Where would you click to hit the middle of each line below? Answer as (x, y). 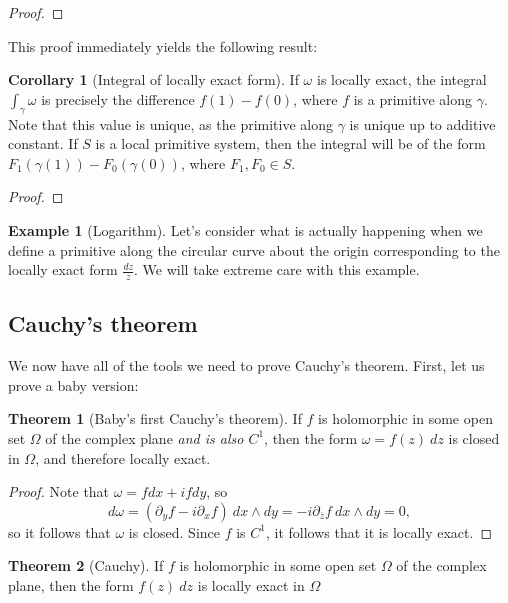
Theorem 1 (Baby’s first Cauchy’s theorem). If (155, 418)
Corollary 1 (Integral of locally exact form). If (153, 79)
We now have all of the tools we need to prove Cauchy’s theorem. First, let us (246, 365)
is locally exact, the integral (401, 79)
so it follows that (59, 531)
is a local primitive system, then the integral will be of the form (290, 143)
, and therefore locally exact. (123, 457)
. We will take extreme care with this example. (277, 269)
